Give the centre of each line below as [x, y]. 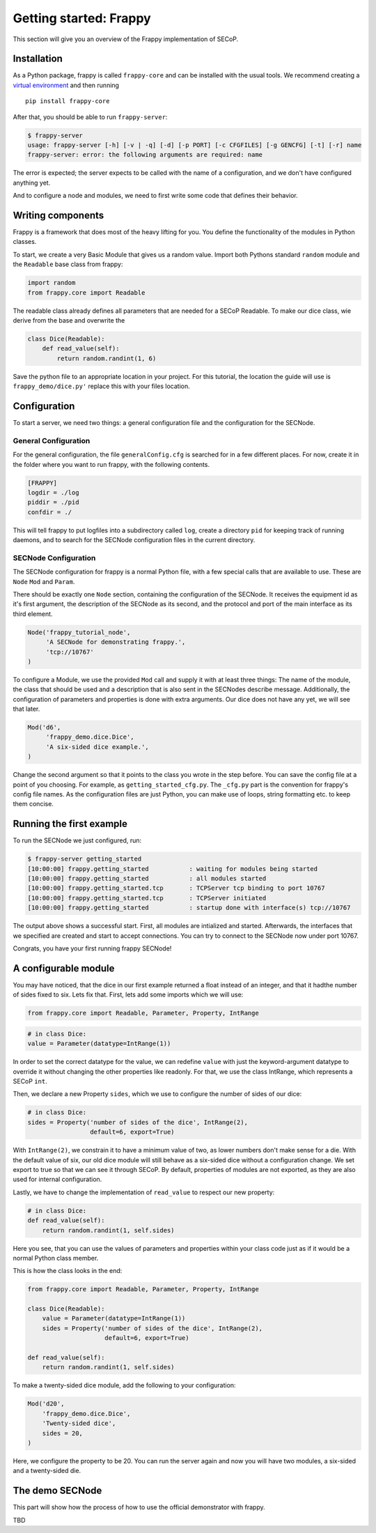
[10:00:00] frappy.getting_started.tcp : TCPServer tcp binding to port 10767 [176, 888]
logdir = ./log [53, 492]
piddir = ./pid [53, 502]
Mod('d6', [44, 727]
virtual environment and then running [66, 85]
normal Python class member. [56, 1258]
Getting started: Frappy [82, 18]
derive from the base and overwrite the [69, 320]
